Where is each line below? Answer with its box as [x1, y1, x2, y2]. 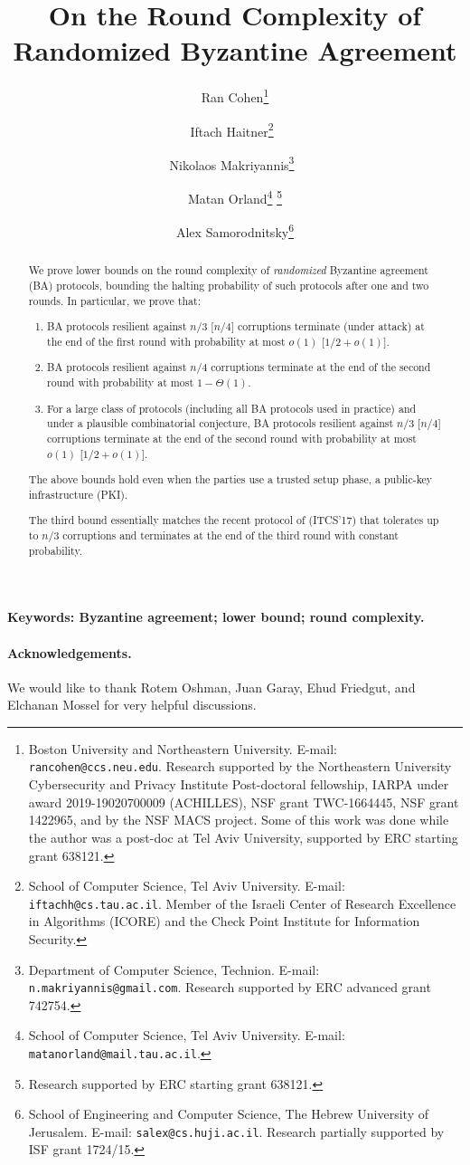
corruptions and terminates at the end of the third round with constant [62, 528, 399, 542]
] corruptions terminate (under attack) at [230, 319, 425, 334]
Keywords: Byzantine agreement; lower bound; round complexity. [7, 607, 425, 626]
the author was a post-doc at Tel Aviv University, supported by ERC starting [28, 827, 458, 846]
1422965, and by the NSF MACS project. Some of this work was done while [28, 810, 449, 829]
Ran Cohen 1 [201, 85, 269, 106]
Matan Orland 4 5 [188, 186, 282, 207]
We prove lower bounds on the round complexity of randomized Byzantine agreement [28, 263, 428, 278]
